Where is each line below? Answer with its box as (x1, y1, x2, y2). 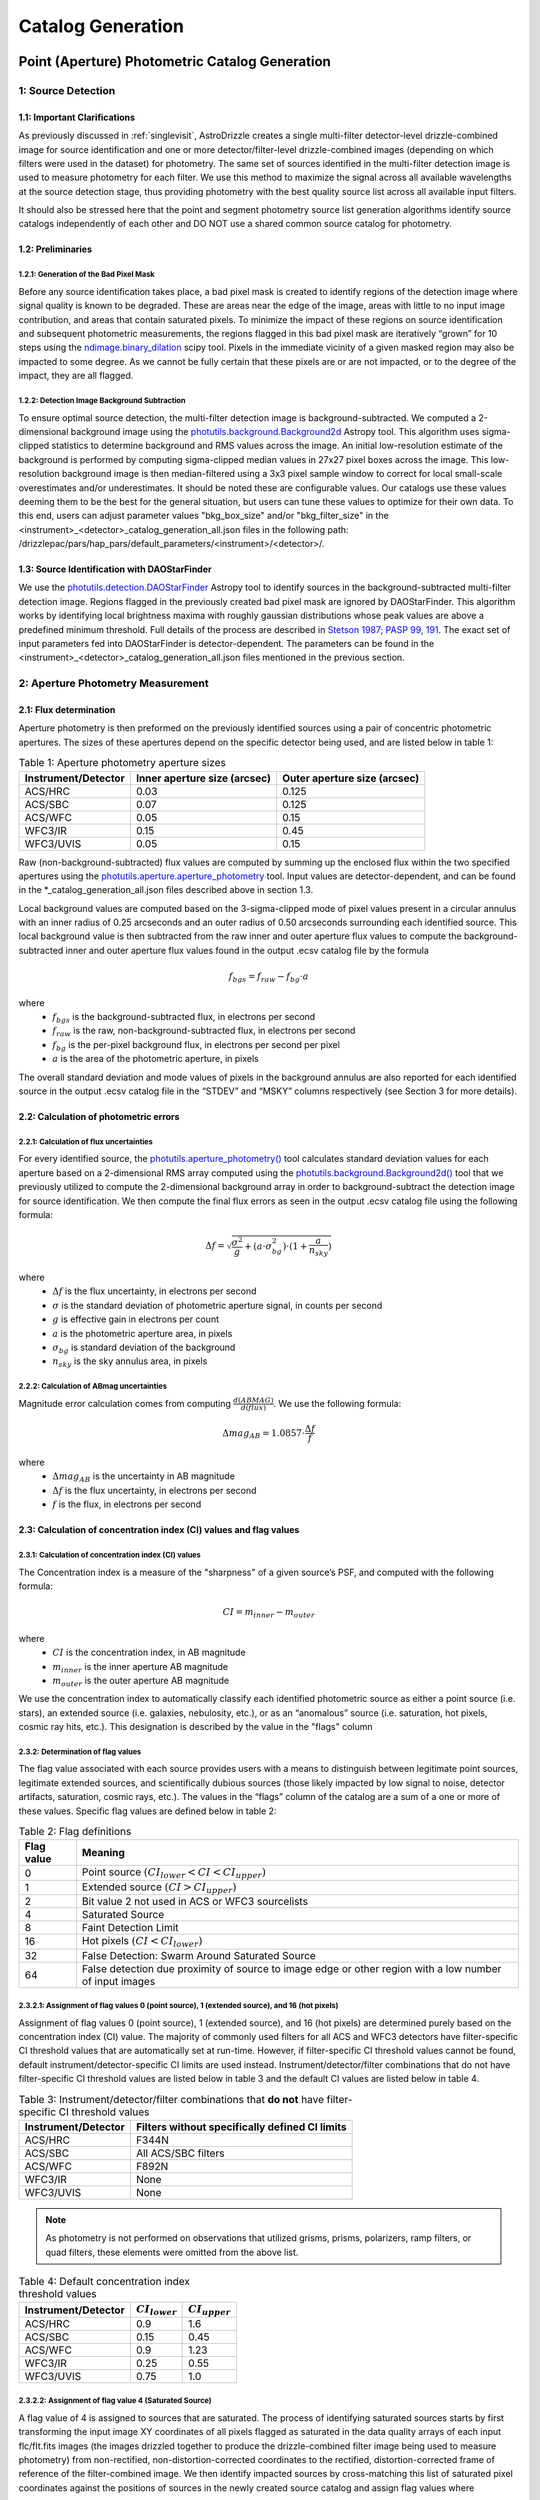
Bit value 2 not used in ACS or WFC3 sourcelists (81, 1895, 309, 1909)
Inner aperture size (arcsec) (135, 771, 272, 785)
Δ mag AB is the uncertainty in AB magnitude (52, 1470, 235, 1485)
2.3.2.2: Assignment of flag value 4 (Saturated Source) (18, 2396, 212, 2406)
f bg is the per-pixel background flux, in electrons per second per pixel (52, 1038, 340, 1053)
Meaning (81, 1846, 125, 1860)
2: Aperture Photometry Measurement (18, 676, 209, 690)
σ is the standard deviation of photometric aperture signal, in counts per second (52, 1299, 383, 1311)
